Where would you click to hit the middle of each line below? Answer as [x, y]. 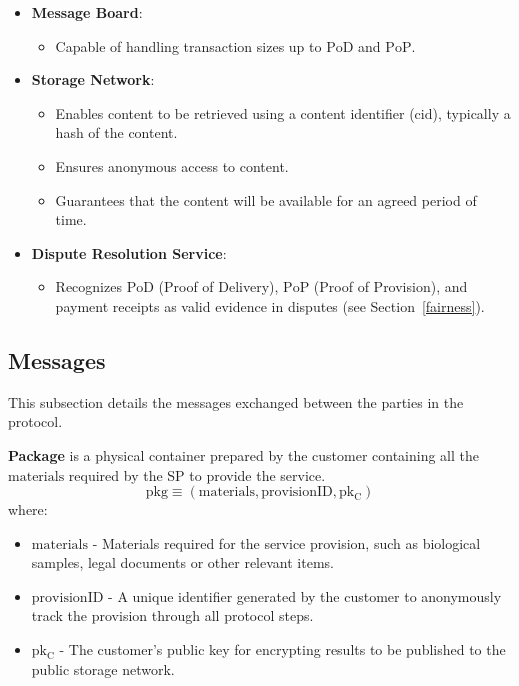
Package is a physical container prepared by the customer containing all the [244, 454]
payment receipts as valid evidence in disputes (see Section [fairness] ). [270, 305]
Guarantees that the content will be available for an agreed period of [266, 199]
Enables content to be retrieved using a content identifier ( [235, 112]
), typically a [471, 112]
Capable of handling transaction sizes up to [188, 45]
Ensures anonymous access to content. [172, 165]
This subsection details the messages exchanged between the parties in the [236, 401]
